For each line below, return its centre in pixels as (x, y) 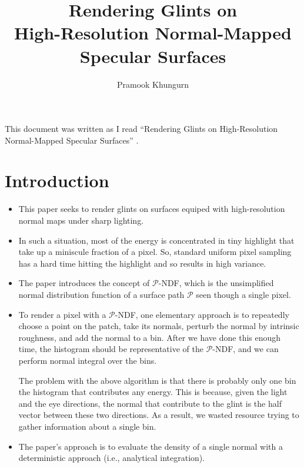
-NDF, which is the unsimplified (216, 283)
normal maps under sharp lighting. (81, 220)
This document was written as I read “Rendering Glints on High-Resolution (141, 129)
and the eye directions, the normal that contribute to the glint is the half (150, 403)
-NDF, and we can (245, 349)
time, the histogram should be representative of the (111, 349)
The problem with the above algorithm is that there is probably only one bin (157, 380)
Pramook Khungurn (153, 84)
